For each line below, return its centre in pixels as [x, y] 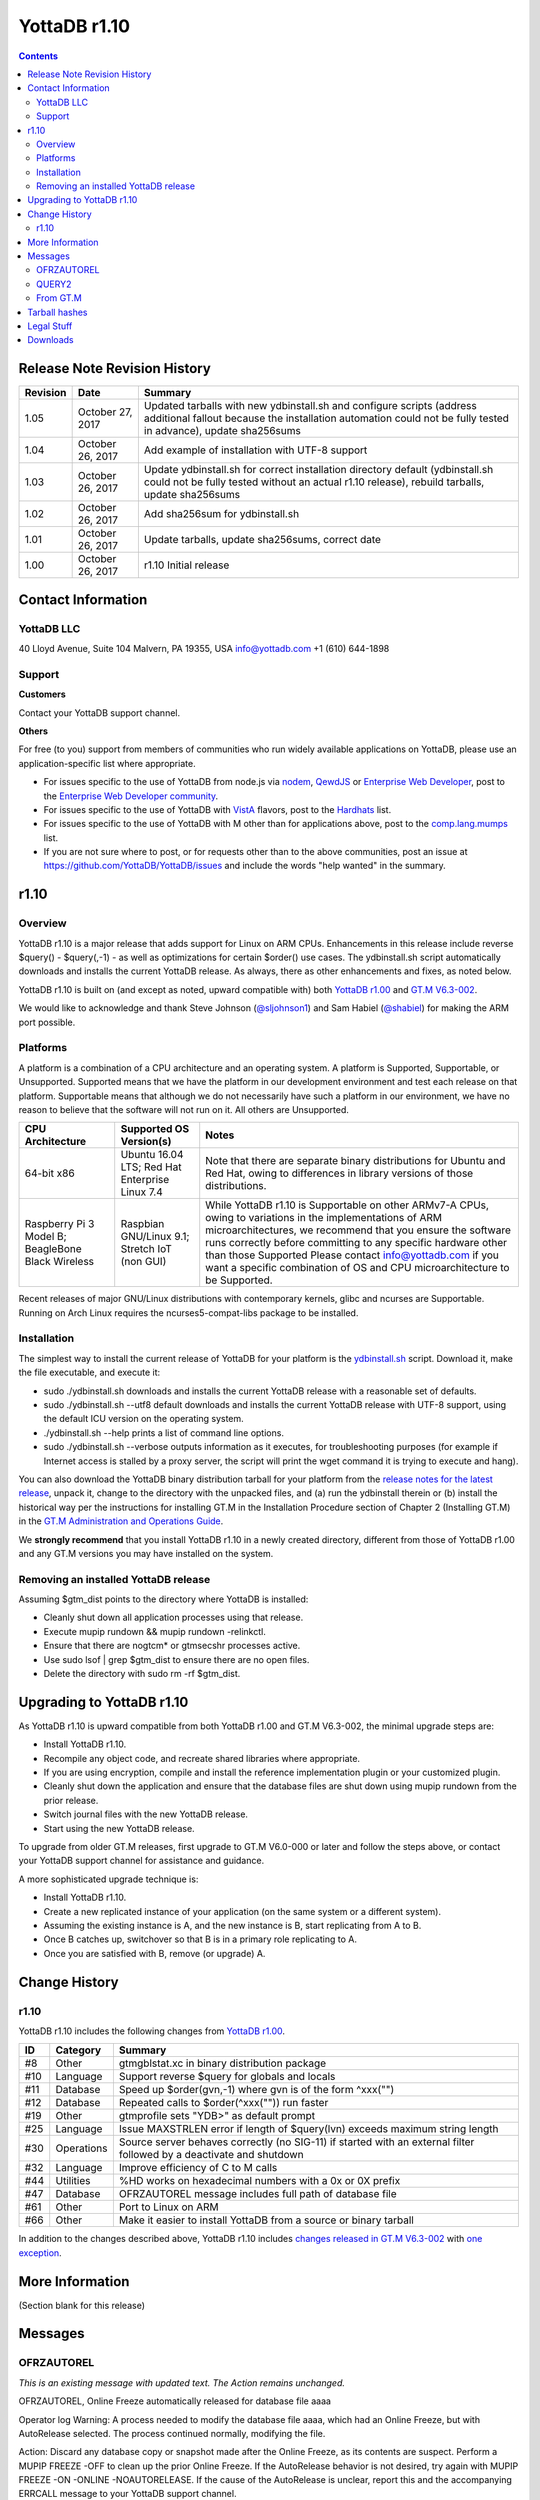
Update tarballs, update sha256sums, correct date [262, 540]
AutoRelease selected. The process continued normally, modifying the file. [172, 2433]
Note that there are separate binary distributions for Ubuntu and [355, 1161]
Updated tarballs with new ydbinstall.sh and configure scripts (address [310, 406]
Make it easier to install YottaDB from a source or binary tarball [266, 2220]
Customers [42, 694]
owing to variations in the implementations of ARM [324, 1218]
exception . [40, 2252]
